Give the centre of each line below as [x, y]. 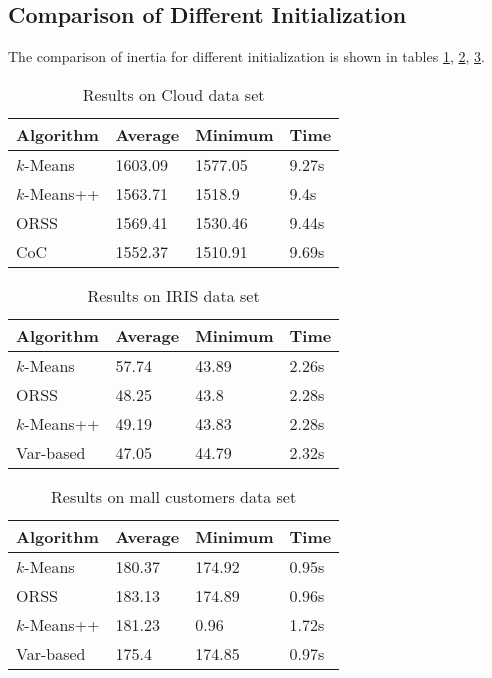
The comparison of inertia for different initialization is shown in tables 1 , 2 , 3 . [246, 56]
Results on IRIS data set [173, 295]
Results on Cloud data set [173, 94]
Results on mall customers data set [174, 496]
